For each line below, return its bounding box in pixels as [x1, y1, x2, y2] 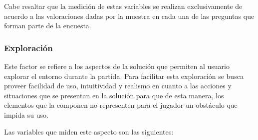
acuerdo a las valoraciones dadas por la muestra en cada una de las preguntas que [4, 10, 255, 21]
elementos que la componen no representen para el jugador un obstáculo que [4, 100, 238, 110]
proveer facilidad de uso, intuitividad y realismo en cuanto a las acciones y [4, 80, 232, 91]
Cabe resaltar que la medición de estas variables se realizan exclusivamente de [4, 1, 243, 11]
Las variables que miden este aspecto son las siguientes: [4, 126, 174, 137]
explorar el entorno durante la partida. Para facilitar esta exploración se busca [4, 70, 244, 81]
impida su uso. [4, 109, 48, 120]
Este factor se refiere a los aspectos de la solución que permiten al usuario [4, 61, 230, 71]
